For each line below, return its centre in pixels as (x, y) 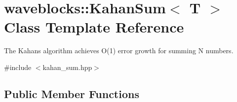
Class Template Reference (94, 27)
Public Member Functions (72, 93)
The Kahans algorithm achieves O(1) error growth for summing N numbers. (119, 51)
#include (18, 67)
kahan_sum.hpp (67, 67)
